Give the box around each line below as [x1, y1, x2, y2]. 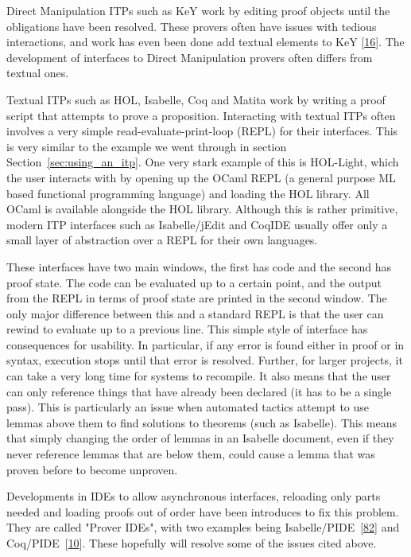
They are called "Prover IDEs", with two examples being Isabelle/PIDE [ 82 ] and [6, 519, 400, 536]
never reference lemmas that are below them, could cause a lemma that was [6, 446, 375, 462]
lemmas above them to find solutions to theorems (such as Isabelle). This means [6, 414, 397, 430]
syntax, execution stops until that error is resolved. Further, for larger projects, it [6, 352, 403, 368]
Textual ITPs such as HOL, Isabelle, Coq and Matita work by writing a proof [6, 91, 386, 107]
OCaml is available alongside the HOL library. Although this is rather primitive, [6, 201, 398, 217]
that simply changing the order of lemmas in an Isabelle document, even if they [6, 430, 394, 446]
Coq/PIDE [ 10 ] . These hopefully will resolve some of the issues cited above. [6, 535, 377, 551]
